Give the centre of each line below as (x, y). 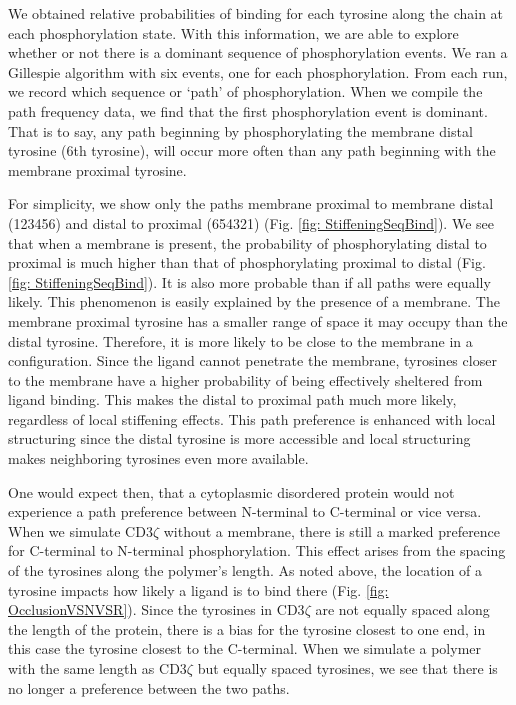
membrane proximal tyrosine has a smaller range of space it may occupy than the (258, 320)
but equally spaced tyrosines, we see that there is (347, 668)
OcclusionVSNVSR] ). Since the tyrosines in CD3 (156, 609)
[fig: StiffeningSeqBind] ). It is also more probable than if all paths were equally (249, 281)
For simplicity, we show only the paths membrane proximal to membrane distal (251, 203)
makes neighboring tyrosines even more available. (158, 458)
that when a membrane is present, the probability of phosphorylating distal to (247, 242)
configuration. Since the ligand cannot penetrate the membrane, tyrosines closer (252, 360)
